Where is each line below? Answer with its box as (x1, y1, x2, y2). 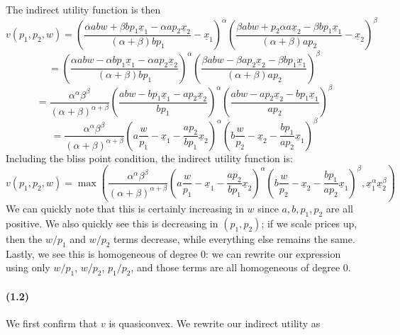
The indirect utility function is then (6, 2, 161, 16)
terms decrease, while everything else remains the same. (113, 232, 355, 246)
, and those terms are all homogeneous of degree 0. (130, 260, 351, 275)
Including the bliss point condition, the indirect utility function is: (6, 150, 293, 165)
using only (6, 260, 50, 275)
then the (6, 232, 43, 246)
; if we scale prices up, (261, 216, 357, 231)
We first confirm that (6, 316, 98, 331)
